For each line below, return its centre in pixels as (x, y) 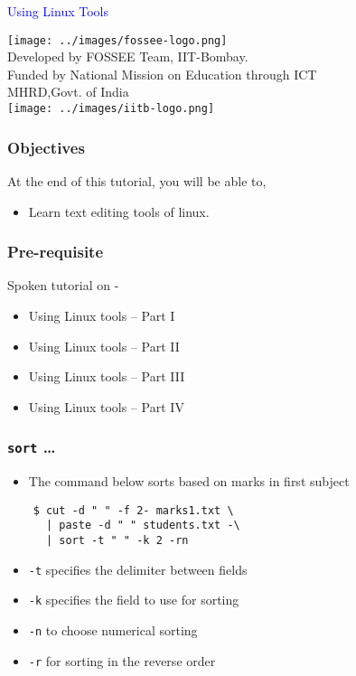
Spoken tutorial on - (63, 285)
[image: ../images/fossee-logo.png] (117, 40)
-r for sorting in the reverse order (122, 660)
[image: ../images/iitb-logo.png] (111, 109)
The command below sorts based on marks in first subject (189, 481)
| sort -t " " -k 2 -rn (117, 540)
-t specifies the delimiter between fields (138, 569)
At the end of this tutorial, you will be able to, (137, 180)
